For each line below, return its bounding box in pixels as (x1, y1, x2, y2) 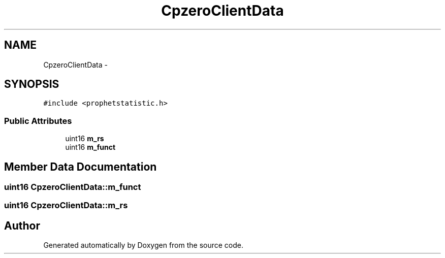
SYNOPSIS (4, 78, 59, 91)
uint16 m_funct (65, 143, 116, 152)
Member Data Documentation (4, 160, 157, 173)
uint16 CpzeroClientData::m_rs (4, 200, 128, 211)
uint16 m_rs (65, 134, 104, 143)
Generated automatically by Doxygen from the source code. (43, 241, 244, 250)
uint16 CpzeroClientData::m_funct (4, 182, 141, 192)
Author (4, 219, 40, 232)
